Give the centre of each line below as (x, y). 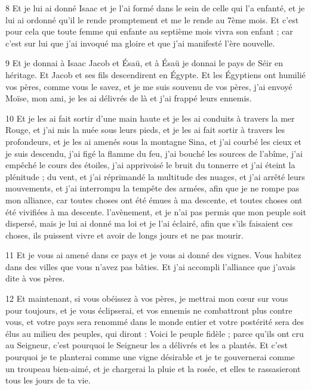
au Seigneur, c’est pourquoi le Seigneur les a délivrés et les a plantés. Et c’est (147, 345)
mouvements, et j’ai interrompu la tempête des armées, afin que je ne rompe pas (153, 188)
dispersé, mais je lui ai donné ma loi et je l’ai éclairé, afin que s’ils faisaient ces (149, 223)
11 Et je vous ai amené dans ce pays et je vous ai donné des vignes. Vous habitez (153, 255)
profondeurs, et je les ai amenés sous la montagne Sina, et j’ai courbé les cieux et (153, 141)
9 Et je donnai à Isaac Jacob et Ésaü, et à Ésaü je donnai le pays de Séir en (144, 63)
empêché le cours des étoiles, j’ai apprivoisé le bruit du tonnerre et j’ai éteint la (150, 165)
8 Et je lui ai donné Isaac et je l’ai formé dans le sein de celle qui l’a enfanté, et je (155, 8)
